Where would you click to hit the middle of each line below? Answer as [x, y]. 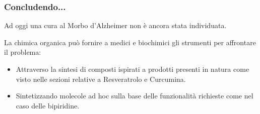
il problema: [23, 52]
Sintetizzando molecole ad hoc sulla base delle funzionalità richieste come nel [135, 96]
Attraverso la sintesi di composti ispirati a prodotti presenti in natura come [133, 69]
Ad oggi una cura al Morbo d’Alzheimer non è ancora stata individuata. [115, 25]
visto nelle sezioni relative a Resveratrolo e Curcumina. [101, 79]
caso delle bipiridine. [48, 105]
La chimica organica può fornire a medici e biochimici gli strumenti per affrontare [130, 42]
